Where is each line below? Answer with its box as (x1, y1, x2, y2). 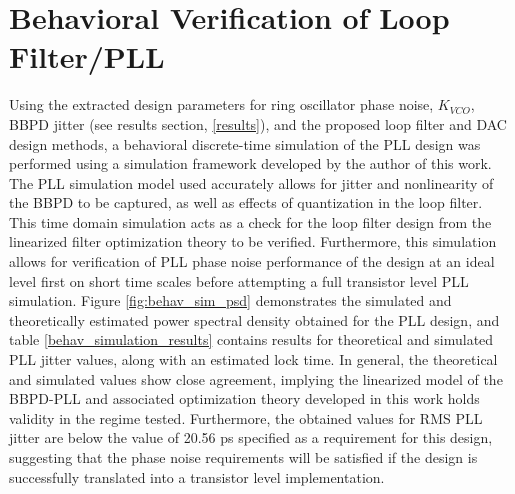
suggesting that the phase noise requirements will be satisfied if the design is (9, 447, 478, 467)
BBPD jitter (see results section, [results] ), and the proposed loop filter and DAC (9, 113, 507, 134)
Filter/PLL (9, 36, 165, 77)
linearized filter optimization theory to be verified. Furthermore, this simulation (9, 231, 497, 252)
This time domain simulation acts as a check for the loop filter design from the (9, 211, 492, 232)
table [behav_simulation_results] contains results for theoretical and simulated (9, 329, 494, 350)
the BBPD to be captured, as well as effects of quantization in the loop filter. (9, 192, 483, 213)
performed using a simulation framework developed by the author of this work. (9, 153, 492, 174)
